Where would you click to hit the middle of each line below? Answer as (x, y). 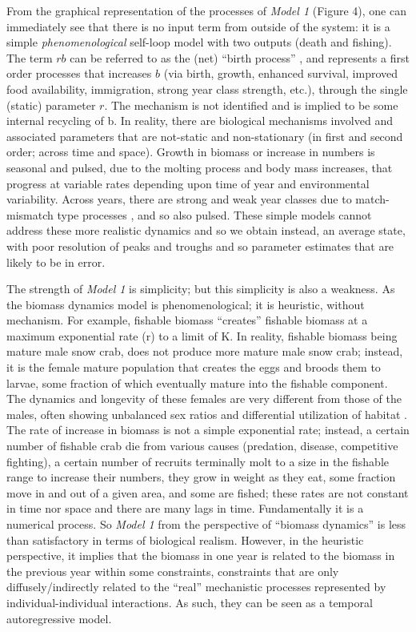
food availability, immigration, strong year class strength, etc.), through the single (207, 89)
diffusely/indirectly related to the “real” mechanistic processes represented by (196, 587)
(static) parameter (51, 105)
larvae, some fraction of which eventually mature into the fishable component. (197, 382)
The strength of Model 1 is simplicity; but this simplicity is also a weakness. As (201, 289)
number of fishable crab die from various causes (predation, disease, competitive (202, 446)
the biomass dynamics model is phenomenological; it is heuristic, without (186, 304)
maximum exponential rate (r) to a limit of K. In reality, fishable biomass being (202, 335)
